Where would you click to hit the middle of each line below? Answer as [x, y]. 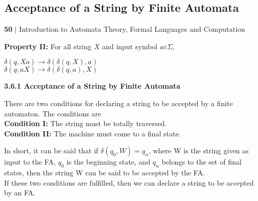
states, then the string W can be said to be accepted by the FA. [105, 173]
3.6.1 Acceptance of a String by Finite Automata [92, 86]
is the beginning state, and [108, 162]
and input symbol [130, 46]
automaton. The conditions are [53, 113]
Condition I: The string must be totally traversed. [86, 123]
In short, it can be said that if [51, 150]
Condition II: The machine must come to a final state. [93, 133]
